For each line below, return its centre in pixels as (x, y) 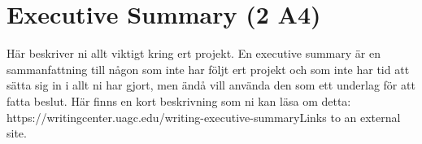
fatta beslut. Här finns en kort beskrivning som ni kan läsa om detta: (179, 100)
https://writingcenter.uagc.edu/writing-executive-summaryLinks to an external (204, 117)
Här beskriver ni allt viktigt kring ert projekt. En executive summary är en (194, 53)
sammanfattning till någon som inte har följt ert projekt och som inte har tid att (208, 69)
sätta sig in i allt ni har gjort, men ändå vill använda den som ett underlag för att (211, 85)
